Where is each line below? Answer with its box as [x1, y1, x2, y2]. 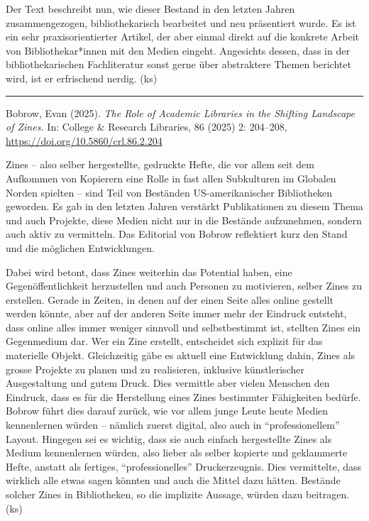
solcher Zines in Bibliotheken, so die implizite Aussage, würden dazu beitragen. [6, 487, 350, 501]
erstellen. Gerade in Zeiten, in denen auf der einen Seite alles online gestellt [6, 292, 334, 307]
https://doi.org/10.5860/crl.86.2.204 [6, 133, 163, 148]
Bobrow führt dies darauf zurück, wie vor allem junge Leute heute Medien [6, 403, 329, 418]
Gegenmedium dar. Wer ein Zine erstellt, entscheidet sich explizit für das [6, 334, 323, 349]
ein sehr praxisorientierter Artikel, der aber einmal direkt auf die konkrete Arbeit [6, 29, 360, 44]
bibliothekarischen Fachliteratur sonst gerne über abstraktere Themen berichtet [6, 57, 351, 72]
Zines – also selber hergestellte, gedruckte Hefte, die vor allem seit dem [6, 157, 314, 172]
